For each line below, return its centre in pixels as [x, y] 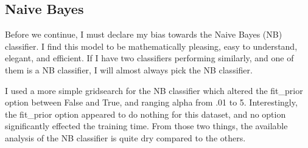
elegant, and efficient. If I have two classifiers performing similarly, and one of [149, 58]
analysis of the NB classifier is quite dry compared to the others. [125, 137]
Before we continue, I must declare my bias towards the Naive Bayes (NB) [144, 34]
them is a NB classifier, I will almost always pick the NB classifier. [129, 69]
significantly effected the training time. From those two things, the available [146, 126]
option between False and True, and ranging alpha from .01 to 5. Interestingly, [151, 102]
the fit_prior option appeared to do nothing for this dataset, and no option [145, 114]
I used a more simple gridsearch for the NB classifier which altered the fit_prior [154, 90]
